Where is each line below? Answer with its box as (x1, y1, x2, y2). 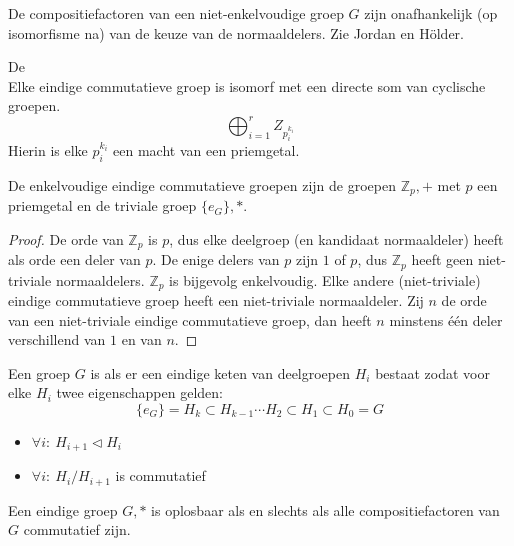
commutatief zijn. (23, 519, 131, 540)
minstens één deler (389, 309, 503, 330)
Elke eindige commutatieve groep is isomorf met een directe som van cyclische (8, 75, 486, 96)
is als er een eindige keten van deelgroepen (90, 362, 351, 383)
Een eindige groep (8, 499, 118, 520)
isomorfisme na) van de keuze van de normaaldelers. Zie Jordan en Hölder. (8, 22, 464, 43)
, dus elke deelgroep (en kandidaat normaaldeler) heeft (169, 228, 504, 249)
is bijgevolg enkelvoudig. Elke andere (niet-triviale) (169, 269, 481, 290)
